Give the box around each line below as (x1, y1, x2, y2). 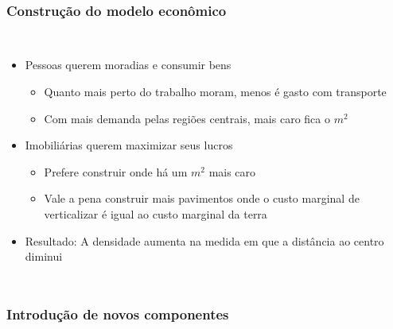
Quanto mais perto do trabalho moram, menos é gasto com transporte (44, 83, 387, 100)
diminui (25, 248, 63, 265)
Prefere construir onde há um (44, 163, 188, 180)
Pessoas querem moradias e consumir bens (25, 56, 232, 73)
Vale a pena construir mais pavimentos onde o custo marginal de (44, 190, 360, 207)
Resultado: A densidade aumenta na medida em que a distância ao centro (25, 232, 384, 249)
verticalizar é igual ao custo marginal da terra (44, 206, 267, 222)
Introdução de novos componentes (6, 304, 229, 323)
